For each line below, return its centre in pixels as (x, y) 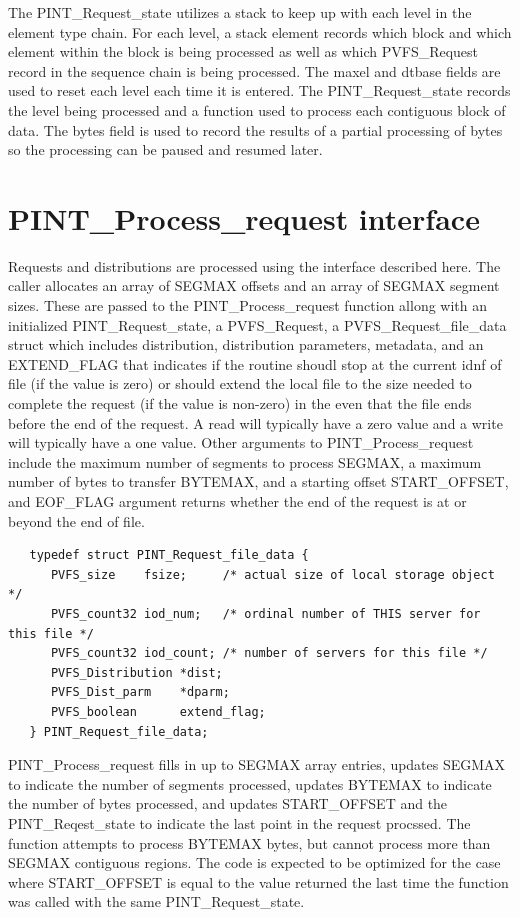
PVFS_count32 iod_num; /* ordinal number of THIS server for (265, 613)
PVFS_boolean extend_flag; (158, 711)
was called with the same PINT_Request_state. (156, 901)
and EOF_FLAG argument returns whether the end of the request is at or (237, 501)
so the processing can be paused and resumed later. (165, 149)
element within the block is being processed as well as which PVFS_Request (243, 51)
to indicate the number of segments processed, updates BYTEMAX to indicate (250, 783)
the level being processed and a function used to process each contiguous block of (257, 109)
